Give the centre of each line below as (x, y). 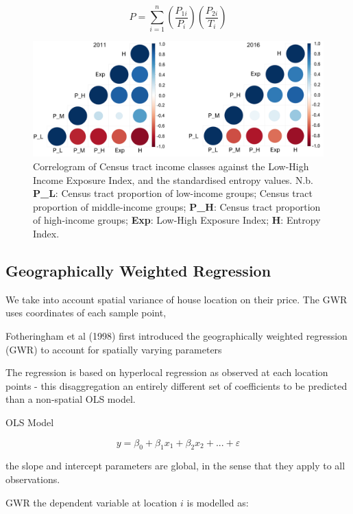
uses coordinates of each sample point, (86, 313)
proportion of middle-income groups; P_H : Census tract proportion (177, 206)
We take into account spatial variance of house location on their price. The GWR (176, 299)
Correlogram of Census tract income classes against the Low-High (171, 166)
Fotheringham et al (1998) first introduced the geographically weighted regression (176, 335)
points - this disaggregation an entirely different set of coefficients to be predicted (176, 385)
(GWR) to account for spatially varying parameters (114, 349)
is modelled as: (218, 502)
